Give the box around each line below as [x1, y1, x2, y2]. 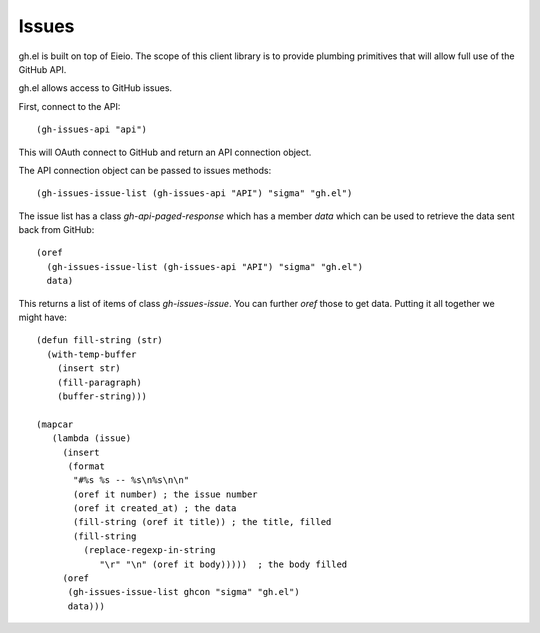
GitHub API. [18, 63, 67, 75]
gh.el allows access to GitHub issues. [18, 82, 173, 94]
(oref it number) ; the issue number [73, 488, 259, 500]
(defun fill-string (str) [36, 335, 164, 346]
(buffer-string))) [56, 390, 148, 402]
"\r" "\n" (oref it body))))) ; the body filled [99, 558, 348, 570]
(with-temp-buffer [46, 348, 137, 360]
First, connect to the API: [18, 100, 121, 112]
